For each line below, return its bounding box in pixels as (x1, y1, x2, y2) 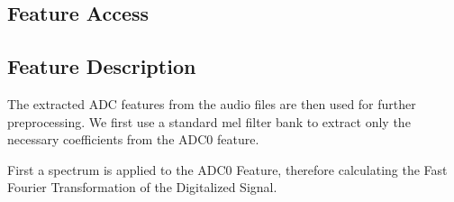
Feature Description (7, 52, 196, 80)
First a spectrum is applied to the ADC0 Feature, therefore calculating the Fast (7, 160, 448, 179)
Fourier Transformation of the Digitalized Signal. (7, 178, 277, 197)
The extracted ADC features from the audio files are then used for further (7, 94, 416, 113)
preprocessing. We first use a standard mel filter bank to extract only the (7, 112, 411, 131)
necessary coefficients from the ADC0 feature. (7, 130, 259, 149)
